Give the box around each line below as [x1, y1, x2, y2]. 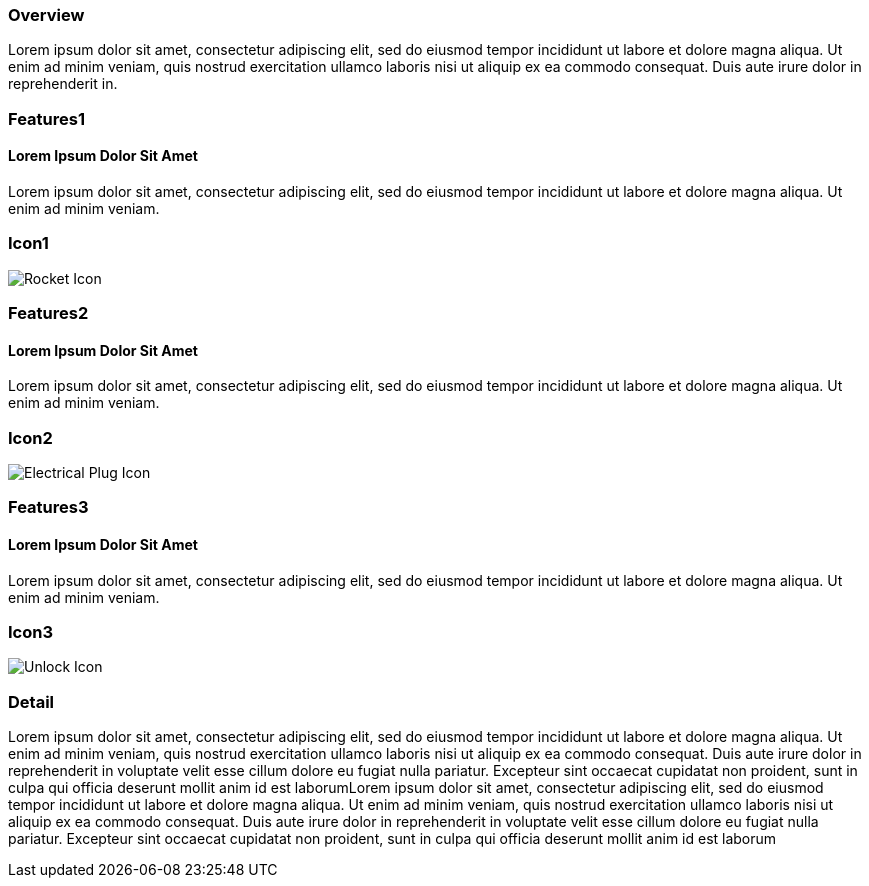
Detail [8, 691, 54, 712]
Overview [8, 5, 85, 25]
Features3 [8, 497, 89, 518]
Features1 [8, 108, 85, 129]
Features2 [8, 303, 89, 324]
